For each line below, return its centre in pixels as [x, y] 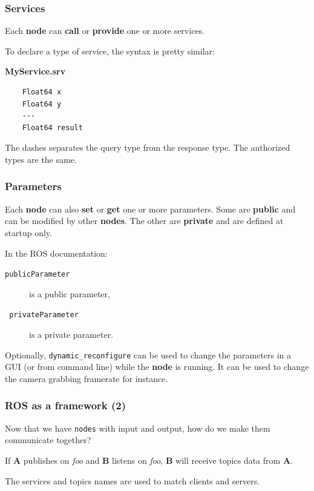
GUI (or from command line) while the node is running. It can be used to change [157, 367]
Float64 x [42, 92]
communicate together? [48, 440]
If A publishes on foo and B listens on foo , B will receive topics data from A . [149, 460]
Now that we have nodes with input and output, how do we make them [138, 428]
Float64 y [42, 104]
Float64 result [52, 127]
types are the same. [41, 159]
